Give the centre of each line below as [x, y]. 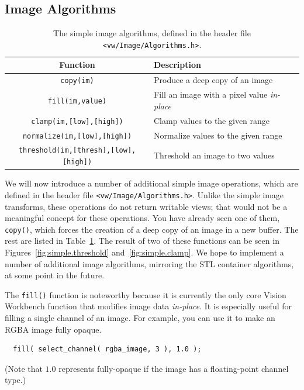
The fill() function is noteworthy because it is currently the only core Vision [146, 294]
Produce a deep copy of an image [213, 80]
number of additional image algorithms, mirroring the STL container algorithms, [149, 263]
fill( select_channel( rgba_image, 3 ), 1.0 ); [107, 349]
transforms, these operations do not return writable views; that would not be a [146, 206]
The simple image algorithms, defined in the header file [152, 33]
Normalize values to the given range [218, 135]
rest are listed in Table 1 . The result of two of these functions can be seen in [142, 241]
